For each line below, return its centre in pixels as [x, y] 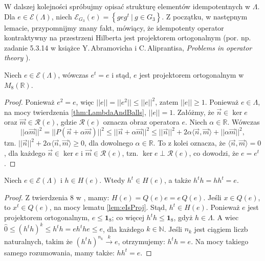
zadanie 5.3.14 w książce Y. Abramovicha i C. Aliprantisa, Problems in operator [128, 47]
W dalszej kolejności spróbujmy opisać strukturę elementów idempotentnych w [127, 6]
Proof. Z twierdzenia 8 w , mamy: [57, 197]
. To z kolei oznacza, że [189, 143]
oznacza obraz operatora [141, 122]
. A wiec [226, 217]
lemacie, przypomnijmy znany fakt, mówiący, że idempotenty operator [114, 27]
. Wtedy [112, 180]
